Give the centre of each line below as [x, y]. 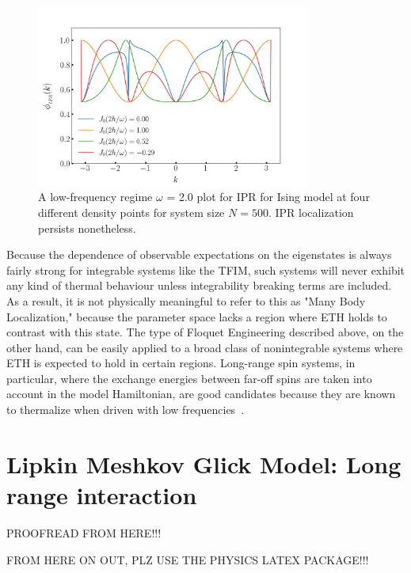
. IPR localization [311, 212]
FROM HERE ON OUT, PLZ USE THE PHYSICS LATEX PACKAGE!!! [188, 559]
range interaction [102, 495]
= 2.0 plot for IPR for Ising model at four [268, 197]
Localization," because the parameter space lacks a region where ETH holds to [197, 316]
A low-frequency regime [95, 197]
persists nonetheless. [87, 228]
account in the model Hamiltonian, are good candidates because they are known [201, 394]
